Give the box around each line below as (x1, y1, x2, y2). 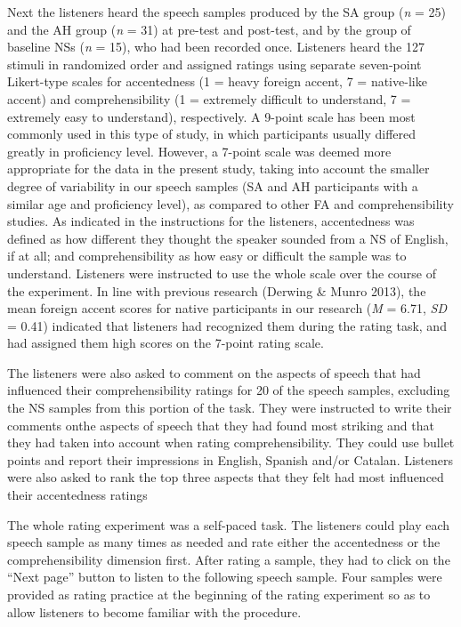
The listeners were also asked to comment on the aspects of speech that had (7, 363, 421, 382)
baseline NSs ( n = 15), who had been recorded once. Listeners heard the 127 (7, 37, 425, 56)
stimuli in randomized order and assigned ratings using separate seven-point (7, 54, 422, 73)
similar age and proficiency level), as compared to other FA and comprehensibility (7, 194, 454, 213)
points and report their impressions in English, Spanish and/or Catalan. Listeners (7, 450, 454, 469)
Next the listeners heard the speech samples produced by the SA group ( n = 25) (7, 3, 446, 20)
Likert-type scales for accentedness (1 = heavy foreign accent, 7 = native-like (7, 72, 427, 91)
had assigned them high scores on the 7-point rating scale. (7, 334, 324, 352)
